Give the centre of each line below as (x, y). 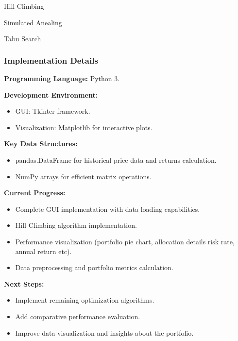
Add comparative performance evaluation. (78, 316)
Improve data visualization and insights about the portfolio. (104, 332)
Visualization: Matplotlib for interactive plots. (84, 127)
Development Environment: (51, 94)
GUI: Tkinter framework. (53, 111)
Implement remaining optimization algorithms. (85, 300)
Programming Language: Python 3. (62, 78)
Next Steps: (24, 283)
